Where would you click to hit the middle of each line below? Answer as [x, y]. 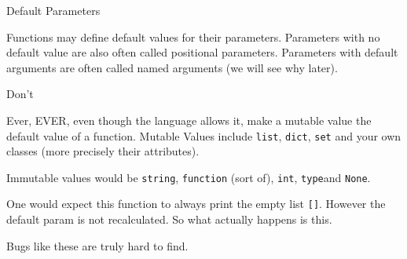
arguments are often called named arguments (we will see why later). [172, 67]
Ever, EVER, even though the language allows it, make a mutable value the [189, 120]
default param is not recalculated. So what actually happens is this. [169, 219]
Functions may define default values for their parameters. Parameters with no [193, 36]
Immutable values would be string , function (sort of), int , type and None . [189, 177]
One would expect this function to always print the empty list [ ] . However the [196, 204]
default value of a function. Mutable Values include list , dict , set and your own [204, 135]
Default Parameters [53, 10]
